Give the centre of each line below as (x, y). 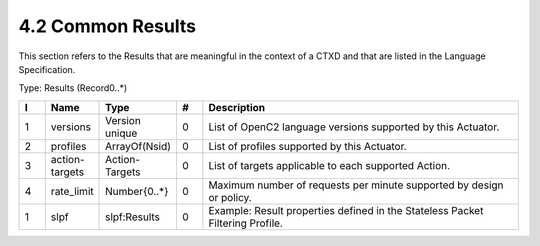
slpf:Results (132, 217)
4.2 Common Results (107, 26)
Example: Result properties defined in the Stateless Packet (346, 210)
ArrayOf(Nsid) (138, 146)
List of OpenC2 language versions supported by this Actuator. (354, 127)
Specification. (47, 69)
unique (121, 133)
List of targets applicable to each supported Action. (329, 165)
